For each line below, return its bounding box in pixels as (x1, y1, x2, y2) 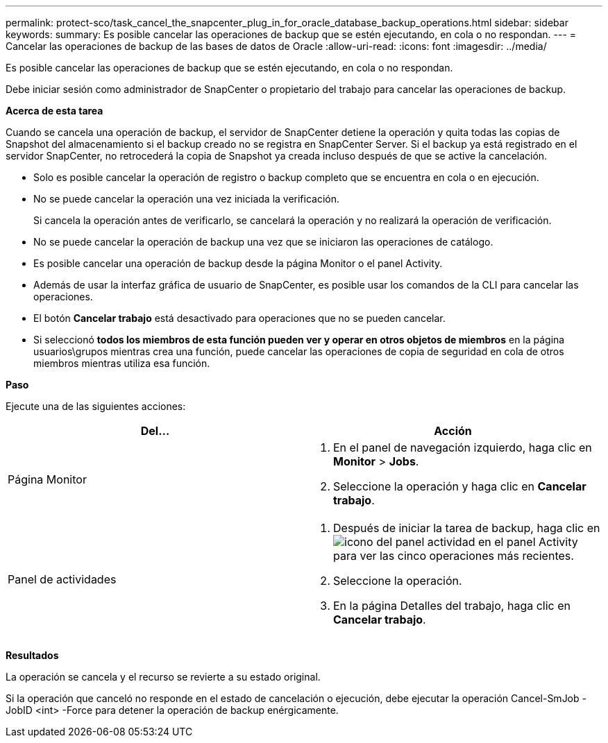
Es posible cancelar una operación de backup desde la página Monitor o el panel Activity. (33, 257, 443, 269)
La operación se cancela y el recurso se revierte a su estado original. (6, 671, 321, 683)
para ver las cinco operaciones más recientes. (333, 549, 574, 563)
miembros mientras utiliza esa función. (33, 357, 210, 369)
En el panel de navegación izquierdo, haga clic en (333, 441, 592, 454)
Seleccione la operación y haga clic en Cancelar (333, 479, 586, 493)
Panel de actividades (8, 572, 117, 586)
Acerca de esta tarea (6, 105, 103, 117)
